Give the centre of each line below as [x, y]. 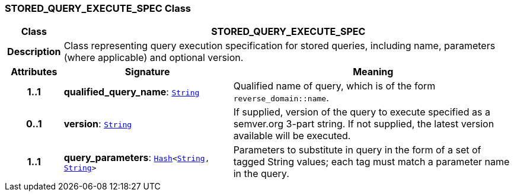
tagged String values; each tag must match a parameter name [371, 162]
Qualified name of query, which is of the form [334, 86]
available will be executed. [292, 136]
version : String [98, 124]
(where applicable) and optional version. [154, 58]
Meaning [373, 72]
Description [34, 52]
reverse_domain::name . [281, 98]
